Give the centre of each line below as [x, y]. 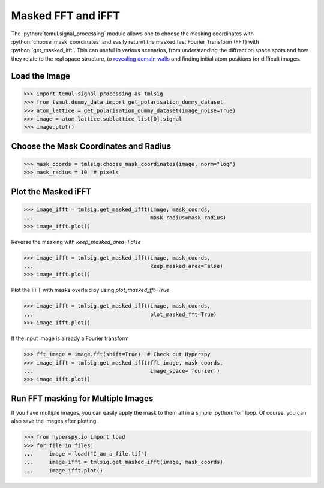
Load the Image [40, 76]
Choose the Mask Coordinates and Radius [91, 146]
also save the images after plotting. [55, 421]
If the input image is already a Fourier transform [70, 338]
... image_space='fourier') [122, 371]
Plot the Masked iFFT [51, 192]
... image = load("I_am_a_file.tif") [85, 454]
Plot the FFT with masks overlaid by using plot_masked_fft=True [90, 290]
